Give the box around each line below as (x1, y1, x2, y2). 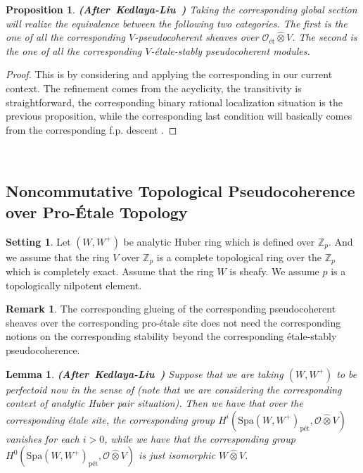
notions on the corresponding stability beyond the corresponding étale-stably (6, 329, 337, 343)
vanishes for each (6, 431, 79, 446)
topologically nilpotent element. (6, 277, 142, 292)
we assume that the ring (6, 249, 110, 264)
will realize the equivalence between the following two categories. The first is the (6, 15, 348, 30)
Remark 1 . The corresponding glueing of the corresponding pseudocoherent (6, 301, 336, 316)
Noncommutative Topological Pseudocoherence (6, 180, 355, 202)
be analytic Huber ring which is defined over (123, 234, 315, 248)
